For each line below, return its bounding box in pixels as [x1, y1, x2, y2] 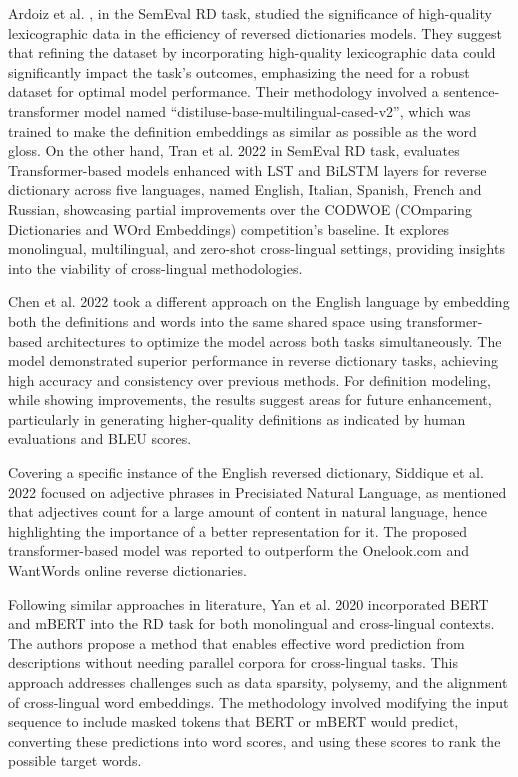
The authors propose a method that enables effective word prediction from [8, 632, 465, 653]
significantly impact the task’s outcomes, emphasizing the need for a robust [8, 61, 470, 82]
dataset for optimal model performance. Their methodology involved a [8, 81, 439, 102]
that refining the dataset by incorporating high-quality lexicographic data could [8, 42, 496, 63]
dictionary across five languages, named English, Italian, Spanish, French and [8, 179, 482, 200]
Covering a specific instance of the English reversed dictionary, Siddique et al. [8, 462, 484, 483]
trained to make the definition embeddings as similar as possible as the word [8, 120, 477, 141]
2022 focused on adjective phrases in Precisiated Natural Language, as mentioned [8, 481, 507, 502]
